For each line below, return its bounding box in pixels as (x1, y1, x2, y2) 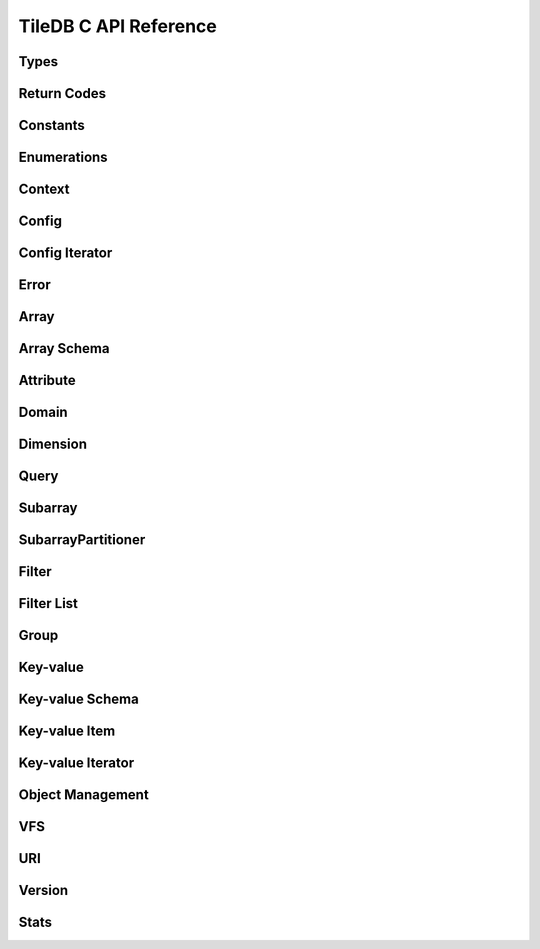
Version (18, 882, 69, 899)
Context (18, 181, 70, 198)
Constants (18, 117, 85, 134)
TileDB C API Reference (18, 15, 217, 37)
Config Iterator (18, 245, 113, 262)
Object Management (18, 786, 149, 804)
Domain (18, 404, 69, 421)
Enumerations (18, 149, 109, 166)
